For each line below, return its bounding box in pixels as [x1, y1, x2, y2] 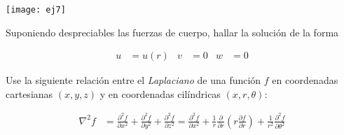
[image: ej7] [6, 5, 66, 15]
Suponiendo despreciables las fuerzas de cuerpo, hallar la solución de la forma [6, 24, 339, 39]
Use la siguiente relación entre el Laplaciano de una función [6, 73, 261, 87]
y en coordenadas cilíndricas [99, 86, 221, 101]
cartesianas [6, 86, 53, 101]
